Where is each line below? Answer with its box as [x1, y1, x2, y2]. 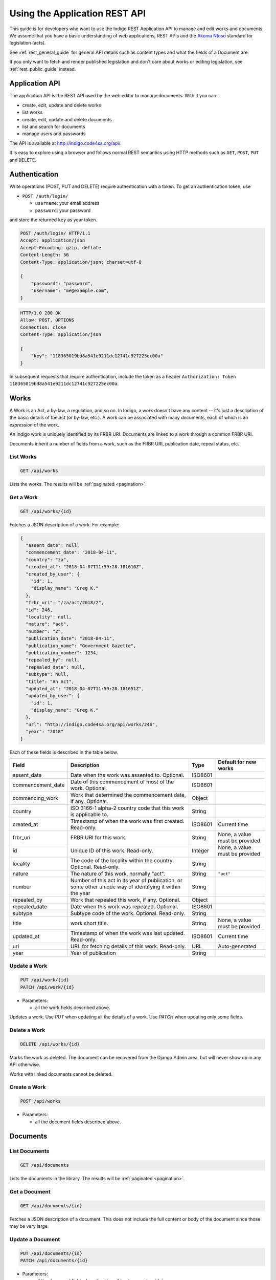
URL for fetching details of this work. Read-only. [70, 943, 186, 950]
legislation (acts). [9, 40, 46, 46]
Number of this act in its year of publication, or [70, 877, 182, 884]
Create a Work [9, 1083, 46, 1091]
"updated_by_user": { [26, 693, 80, 699]
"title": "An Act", [26, 678, 75, 685]
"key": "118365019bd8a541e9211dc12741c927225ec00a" [31, 353, 164, 359]
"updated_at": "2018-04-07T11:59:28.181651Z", [26, 686, 145, 691]
